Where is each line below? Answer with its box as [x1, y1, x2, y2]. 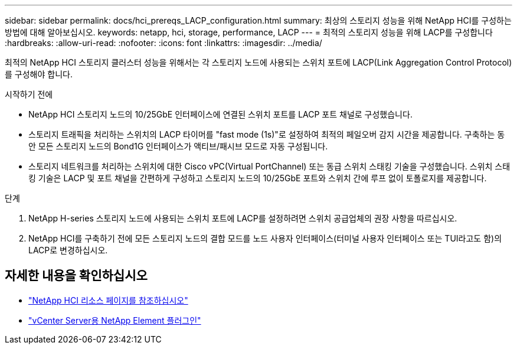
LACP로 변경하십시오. [28, 245, 108, 255]
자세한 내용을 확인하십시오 [5, 268, 148, 283]
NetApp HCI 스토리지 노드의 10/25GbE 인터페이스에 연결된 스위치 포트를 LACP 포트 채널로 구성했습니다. [28, 109, 413, 119]
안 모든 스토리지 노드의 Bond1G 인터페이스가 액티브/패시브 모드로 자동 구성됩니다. [28, 141, 328, 151]
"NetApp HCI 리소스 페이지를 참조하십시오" [28, 295, 188, 305]
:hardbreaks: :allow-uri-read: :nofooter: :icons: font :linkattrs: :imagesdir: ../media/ [5, 38, 322, 48]
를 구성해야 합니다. [5, 69, 73, 79]
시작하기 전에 [5, 89, 53, 99]
